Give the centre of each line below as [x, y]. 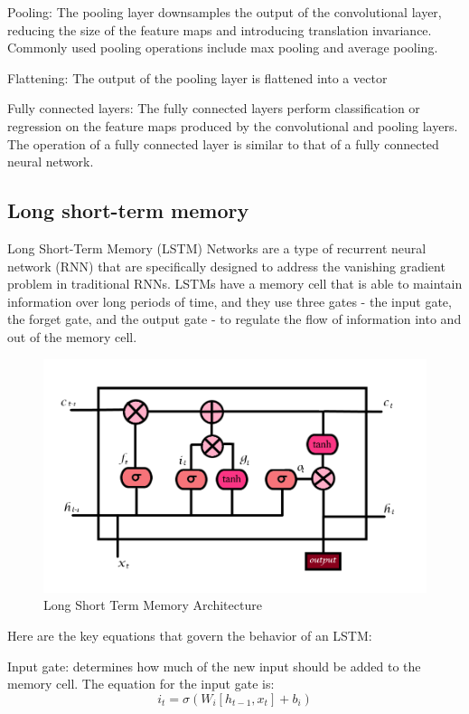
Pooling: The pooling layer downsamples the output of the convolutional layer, [225, 12]
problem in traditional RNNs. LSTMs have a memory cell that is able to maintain [235, 284]
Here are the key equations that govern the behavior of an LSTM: [190, 635]
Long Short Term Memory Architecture [153, 605]
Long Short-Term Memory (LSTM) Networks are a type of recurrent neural [217, 248]
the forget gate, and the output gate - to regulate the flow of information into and [234, 319]
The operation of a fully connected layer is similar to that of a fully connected [223, 143]
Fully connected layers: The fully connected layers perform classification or [214, 108]
